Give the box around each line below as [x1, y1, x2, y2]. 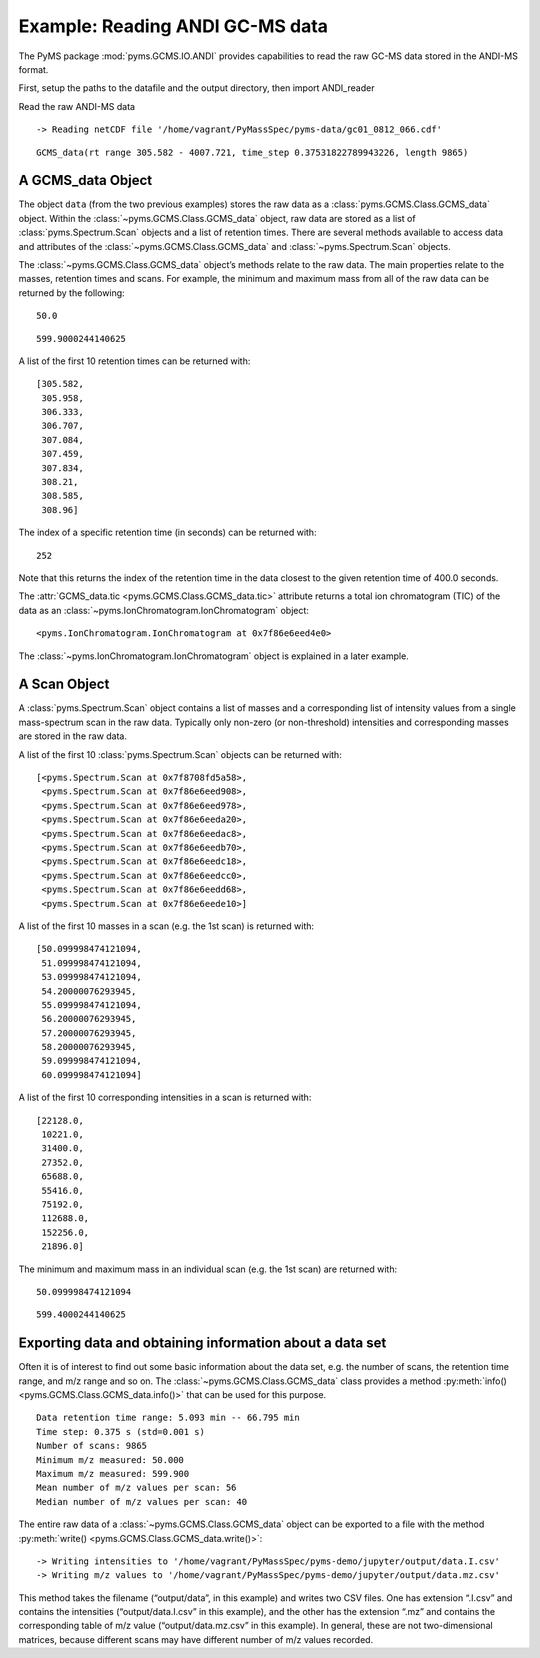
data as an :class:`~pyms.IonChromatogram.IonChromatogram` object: [18, 604, 310, 616]
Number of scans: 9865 [36, 1440, 148, 1452]
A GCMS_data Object [18, 172, 153, 189]
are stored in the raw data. [18, 730, 127, 742]
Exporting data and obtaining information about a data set [18, 1335, 387, 1352]
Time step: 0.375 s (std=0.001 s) [36, 1426, 205, 1437]
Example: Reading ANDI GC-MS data [18, 15, 329, 37]
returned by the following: [18, 286, 125, 299]
